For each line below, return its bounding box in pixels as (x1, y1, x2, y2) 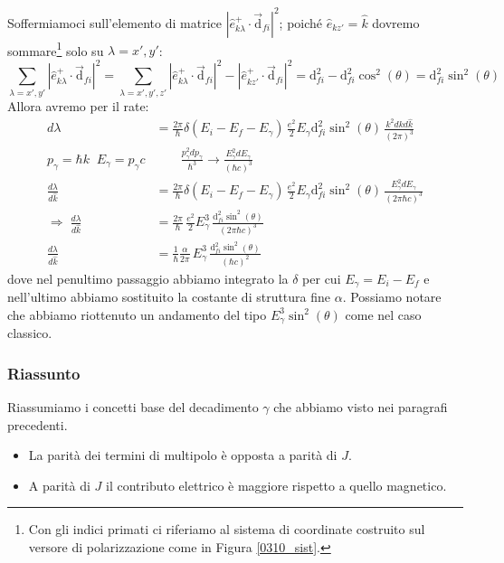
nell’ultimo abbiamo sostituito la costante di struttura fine (7, 287, 331, 306)
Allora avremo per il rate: (7, 96, 149, 115)
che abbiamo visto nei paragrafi (273, 398, 448, 417)
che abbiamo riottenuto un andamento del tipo (7, 305, 267, 324)
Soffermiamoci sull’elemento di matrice (7, 13, 222, 32)
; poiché (279, 13, 323, 32)
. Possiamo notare (342, 287, 442, 306)
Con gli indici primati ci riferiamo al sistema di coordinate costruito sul (28, 520, 425, 539)
